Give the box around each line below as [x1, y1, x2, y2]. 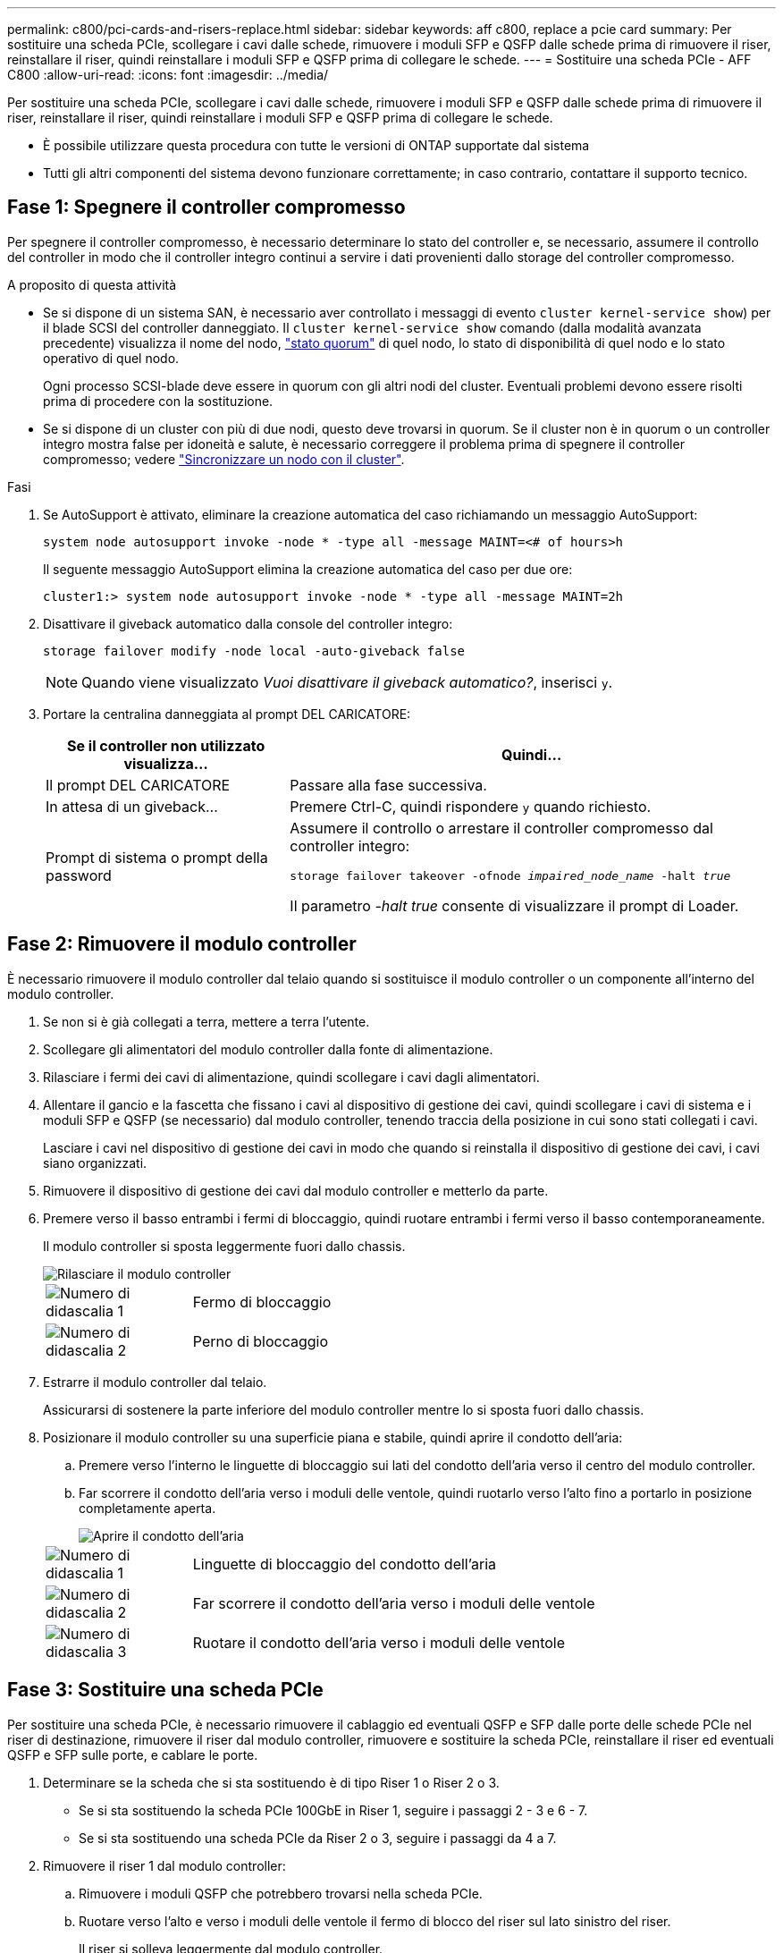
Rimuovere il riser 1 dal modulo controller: [43, 1857, 286, 1873]
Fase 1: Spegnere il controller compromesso [7, 196, 406, 219]
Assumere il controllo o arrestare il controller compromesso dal [290, 818, 713, 837]
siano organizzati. [43, 1154, 147, 1171]
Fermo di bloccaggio [192, 1292, 332, 1311]
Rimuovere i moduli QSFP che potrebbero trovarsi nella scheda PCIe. [79, 1885, 483, 1901]
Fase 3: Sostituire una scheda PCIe [7, 1678, 324, 1702]
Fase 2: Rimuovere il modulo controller [7, 933, 357, 956]
